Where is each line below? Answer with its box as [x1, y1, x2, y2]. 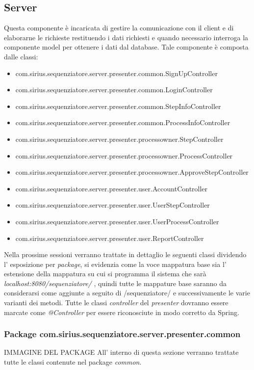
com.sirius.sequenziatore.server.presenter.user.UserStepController [15, 200, 210, 210]
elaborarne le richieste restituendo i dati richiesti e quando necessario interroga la [4, 32, 249, 42]
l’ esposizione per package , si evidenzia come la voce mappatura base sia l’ [4, 259, 227, 269]
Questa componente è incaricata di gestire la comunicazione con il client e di [4, 23, 234, 33]
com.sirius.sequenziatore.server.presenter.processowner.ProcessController [15, 150, 233, 160]
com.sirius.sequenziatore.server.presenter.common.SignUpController [15, 68, 218, 78]
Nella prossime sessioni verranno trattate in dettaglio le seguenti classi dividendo [4, 249, 247, 260]
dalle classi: [4, 51, 38, 61]
